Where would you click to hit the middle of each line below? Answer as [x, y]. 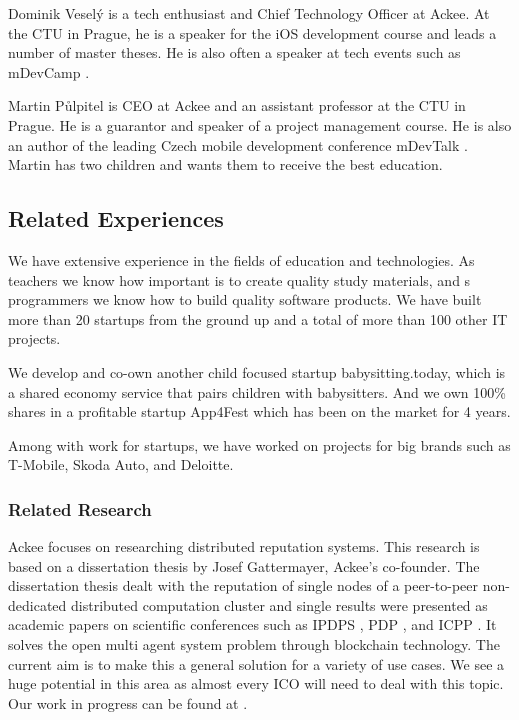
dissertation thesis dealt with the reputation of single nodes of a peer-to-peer [243, 585]
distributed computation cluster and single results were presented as [279, 604]
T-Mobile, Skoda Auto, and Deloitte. [121, 464]
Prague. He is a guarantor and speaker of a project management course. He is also [260, 124]
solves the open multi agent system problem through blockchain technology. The [254, 644]
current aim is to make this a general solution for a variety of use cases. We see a [256, 663]
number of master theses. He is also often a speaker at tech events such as [234, 52]
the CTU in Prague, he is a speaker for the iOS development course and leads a [252, 32]
